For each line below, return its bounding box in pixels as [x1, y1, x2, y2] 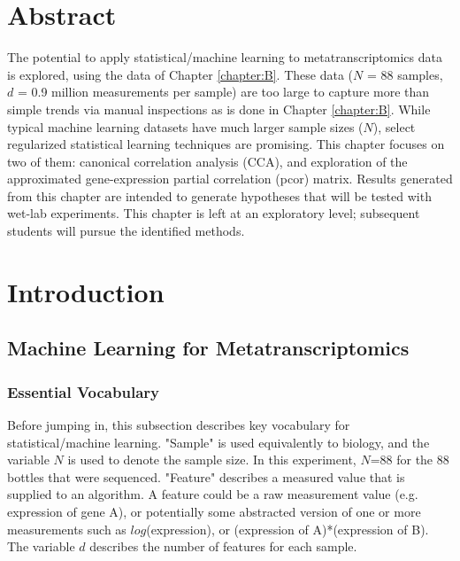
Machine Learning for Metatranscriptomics [7, 334, 410, 362]
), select [372, 117, 416, 136]
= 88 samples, [366, 65, 443, 83]
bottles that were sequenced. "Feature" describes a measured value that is [7, 467, 405, 486]
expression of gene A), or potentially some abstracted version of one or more [7, 503, 421, 520]
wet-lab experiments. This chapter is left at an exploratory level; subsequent [7, 204, 420, 222]
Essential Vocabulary [7, 380, 159, 402]
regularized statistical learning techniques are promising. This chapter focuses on [7, 135, 445, 153]
